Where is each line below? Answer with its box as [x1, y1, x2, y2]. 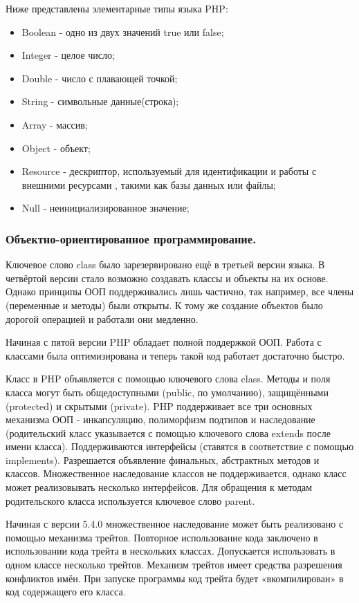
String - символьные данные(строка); [21, 94, 179, 109]
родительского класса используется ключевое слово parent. [6, 493, 255, 508]
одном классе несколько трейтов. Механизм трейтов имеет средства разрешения [6, 557, 342, 572]
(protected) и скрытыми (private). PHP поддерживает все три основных [6, 398, 313, 413]
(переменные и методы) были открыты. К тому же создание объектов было [6, 297, 323, 312]
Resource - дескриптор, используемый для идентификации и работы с [21, 164, 317, 178]
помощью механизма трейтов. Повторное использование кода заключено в [6, 530, 318, 544]
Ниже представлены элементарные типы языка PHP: [6, 1, 228, 15]
